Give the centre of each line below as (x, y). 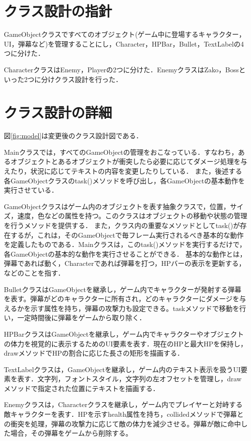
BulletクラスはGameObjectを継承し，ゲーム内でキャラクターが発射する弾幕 (123, 289)
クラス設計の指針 (58, 11)
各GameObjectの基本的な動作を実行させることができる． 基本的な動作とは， (125, 253)
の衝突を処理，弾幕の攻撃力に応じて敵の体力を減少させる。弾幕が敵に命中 (122, 423)
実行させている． (31, 190)
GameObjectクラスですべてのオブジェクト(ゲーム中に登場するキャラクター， (125, 34)
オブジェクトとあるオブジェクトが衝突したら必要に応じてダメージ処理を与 (129, 161)
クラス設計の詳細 (58, 112)
